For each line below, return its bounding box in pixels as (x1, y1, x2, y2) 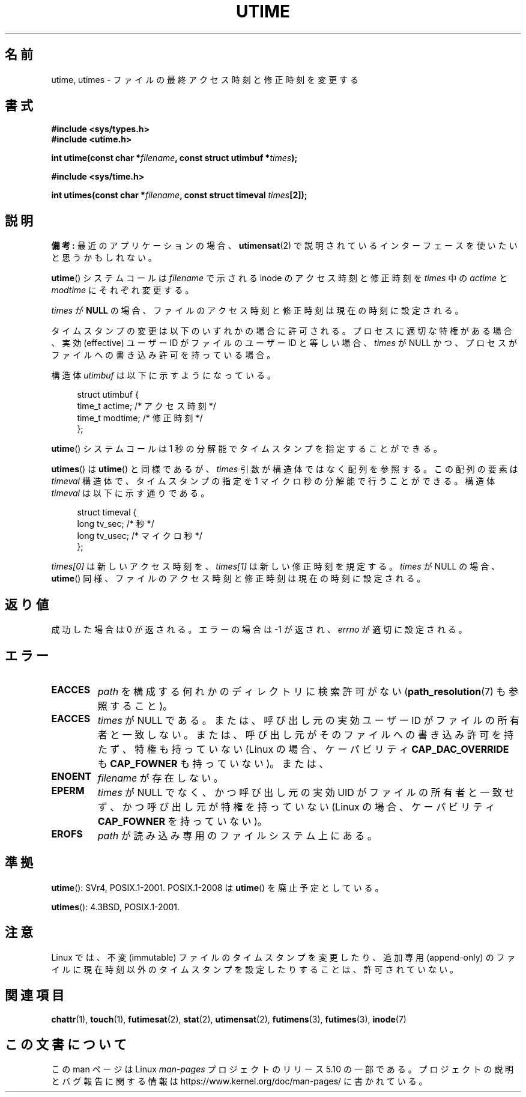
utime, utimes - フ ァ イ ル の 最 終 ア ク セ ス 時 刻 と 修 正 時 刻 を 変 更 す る (51, 74, 359, 85)
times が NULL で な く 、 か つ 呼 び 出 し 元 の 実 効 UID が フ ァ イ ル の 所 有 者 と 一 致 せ (97, 786, 515, 798)
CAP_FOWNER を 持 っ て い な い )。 (97, 815, 267, 827)
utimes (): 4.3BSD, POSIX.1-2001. (51, 901, 180, 912)
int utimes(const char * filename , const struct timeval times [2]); (51, 190, 307, 201)
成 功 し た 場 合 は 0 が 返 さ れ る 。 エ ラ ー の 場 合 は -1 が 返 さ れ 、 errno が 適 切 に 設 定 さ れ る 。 (51, 624, 467, 635)
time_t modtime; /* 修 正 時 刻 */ (77, 413, 203, 424)
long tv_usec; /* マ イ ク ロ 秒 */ (77, 530, 202, 541)
